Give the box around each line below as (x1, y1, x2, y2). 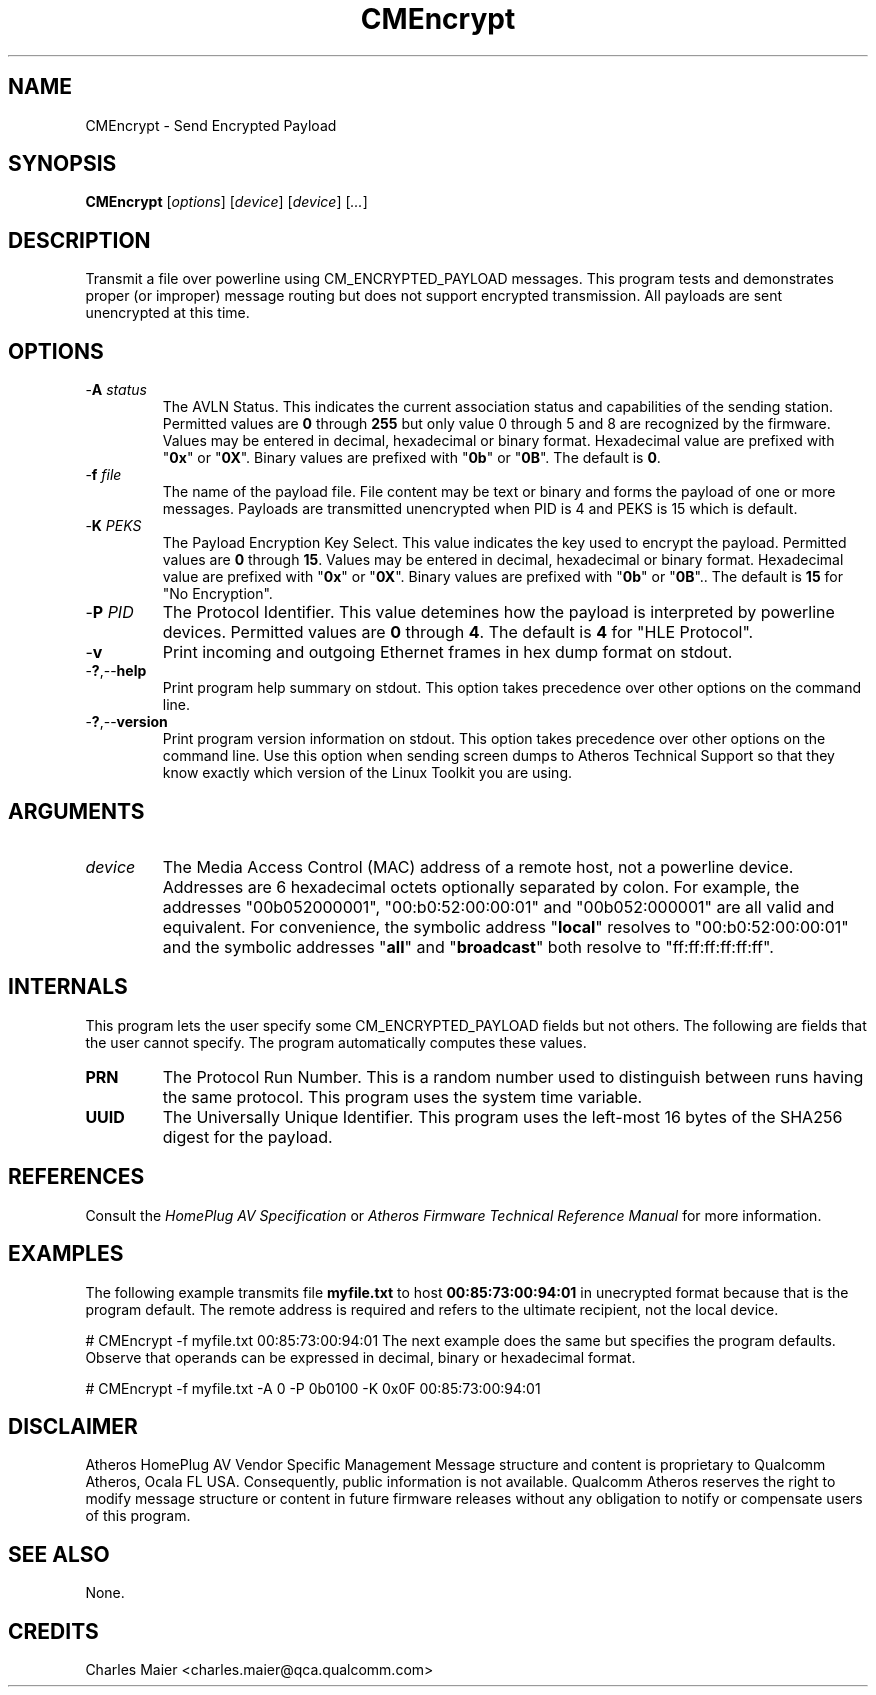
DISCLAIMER (8, 1413, 138, 1439)
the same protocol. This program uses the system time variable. (162, 1086, 643, 1107)
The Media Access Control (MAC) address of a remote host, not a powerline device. (162, 856, 794, 877)
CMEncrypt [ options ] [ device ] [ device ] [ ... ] (85, 193, 368, 211)
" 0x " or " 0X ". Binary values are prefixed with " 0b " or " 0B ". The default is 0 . (162, 449, 661, 467)
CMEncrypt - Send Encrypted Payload (85, 116, 337, 134)
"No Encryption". (162, 585, 273, 603)
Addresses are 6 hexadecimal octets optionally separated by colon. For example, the (162, 876, 800, 897)
